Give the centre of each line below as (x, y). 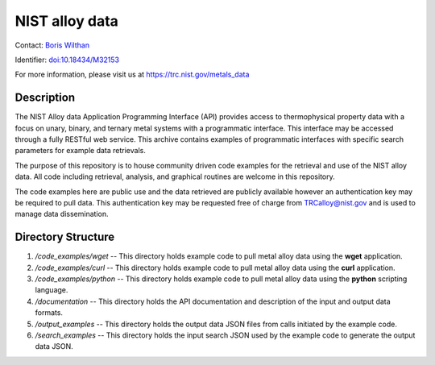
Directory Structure (65, 237)
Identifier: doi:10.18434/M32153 (67, 60)
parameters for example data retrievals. (81, 151)
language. (52, 290)
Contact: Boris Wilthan (52, 45)
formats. (49, 313)
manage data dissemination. (62, 214)
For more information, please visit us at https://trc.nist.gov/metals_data (132, 75)
